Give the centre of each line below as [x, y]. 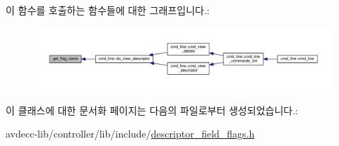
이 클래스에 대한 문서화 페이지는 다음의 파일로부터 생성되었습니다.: [152, 110]
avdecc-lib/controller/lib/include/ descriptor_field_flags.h [130, 134]
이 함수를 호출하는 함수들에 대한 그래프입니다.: [108, 10]
